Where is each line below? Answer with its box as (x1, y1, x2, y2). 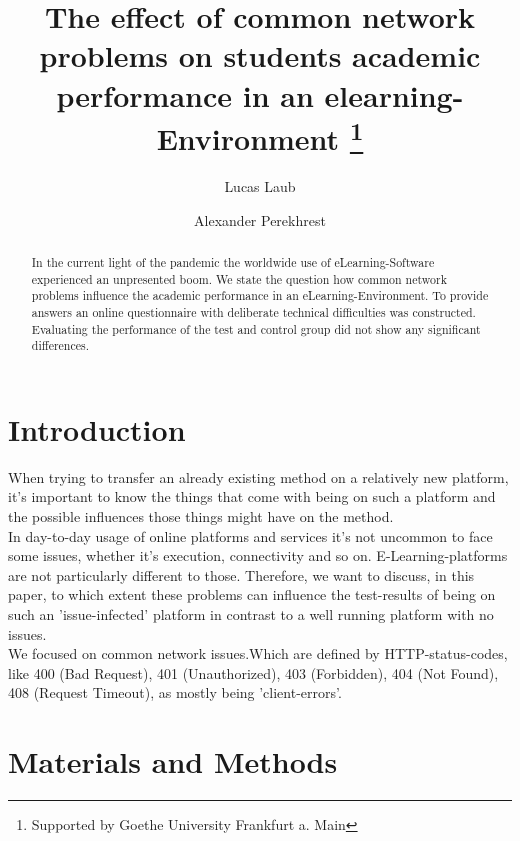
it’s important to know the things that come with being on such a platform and (8, 486, 496, 507)
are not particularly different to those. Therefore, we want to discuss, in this (8, 564, 475, 585)
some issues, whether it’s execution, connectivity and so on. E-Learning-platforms (8, 545, 508, 566)
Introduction (8, 408, 186, 449)
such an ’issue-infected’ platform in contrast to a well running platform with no (8, 604, 494, 625)
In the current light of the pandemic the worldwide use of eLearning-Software (31, 254, 435, 270)
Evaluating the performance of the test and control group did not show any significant (31, 320, 481, 337)
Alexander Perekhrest (194, 209, 326, 230)
